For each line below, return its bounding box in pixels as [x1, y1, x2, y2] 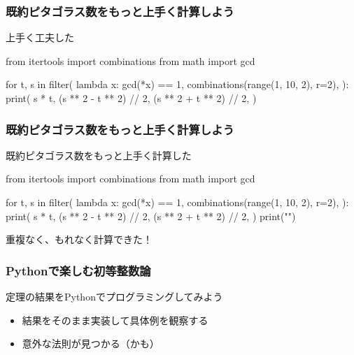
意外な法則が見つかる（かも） [22, 336, 160, 351]
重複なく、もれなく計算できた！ [6, 232, 153, 247]
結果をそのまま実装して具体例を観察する [22, 312, 208, 327]
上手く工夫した [6, 30, 74, 45]
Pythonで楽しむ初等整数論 [6, 261, 151, 279]
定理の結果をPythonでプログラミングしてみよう [6, 289, 223, 303]
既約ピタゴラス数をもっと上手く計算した [6, 147, 192, 162]
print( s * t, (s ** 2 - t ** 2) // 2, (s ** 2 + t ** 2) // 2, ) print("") [6, 208, 296, 223]
